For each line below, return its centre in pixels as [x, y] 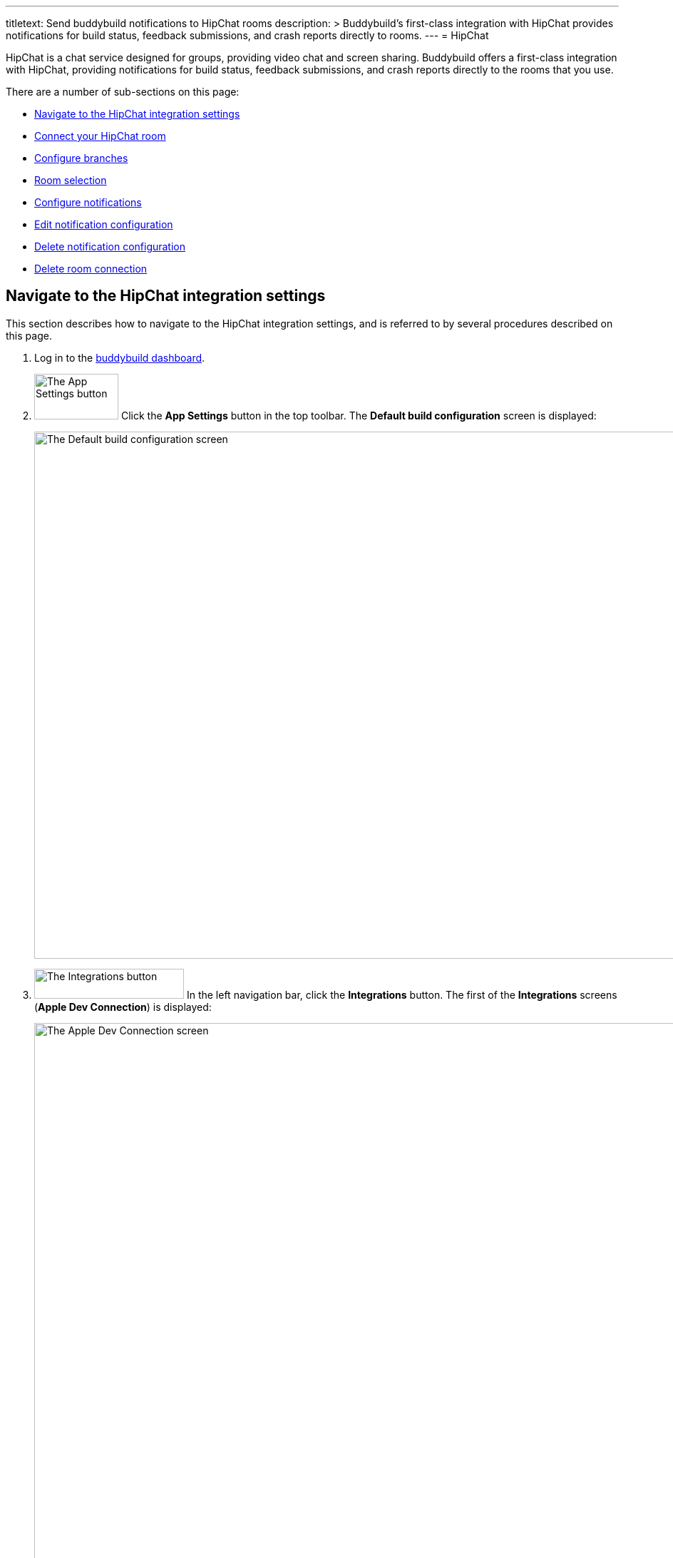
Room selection [71, 180]
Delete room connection [91, 269]
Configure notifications [88, 202]
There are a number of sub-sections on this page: [123, 92]
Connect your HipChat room [100, 136]
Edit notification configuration [104, 224]
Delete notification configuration [110, 246]
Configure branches [81, 158]
